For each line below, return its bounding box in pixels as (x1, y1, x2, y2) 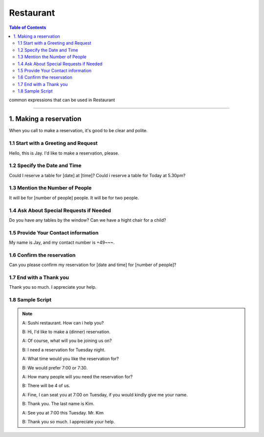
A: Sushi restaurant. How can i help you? (22, 320, 104, 325)
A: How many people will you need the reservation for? (22, 374, 133, 380)
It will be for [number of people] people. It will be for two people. (9, 195, 139, 201)
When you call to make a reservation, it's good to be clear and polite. (9, 128, 148, 134)
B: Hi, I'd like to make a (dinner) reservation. (22, 329, 111, 335)
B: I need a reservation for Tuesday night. (22, 346, 106, 352)
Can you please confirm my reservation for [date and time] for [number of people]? (9, 262, 176, 268)
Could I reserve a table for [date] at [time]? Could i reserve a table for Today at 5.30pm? (9, 172, 186, 178)
